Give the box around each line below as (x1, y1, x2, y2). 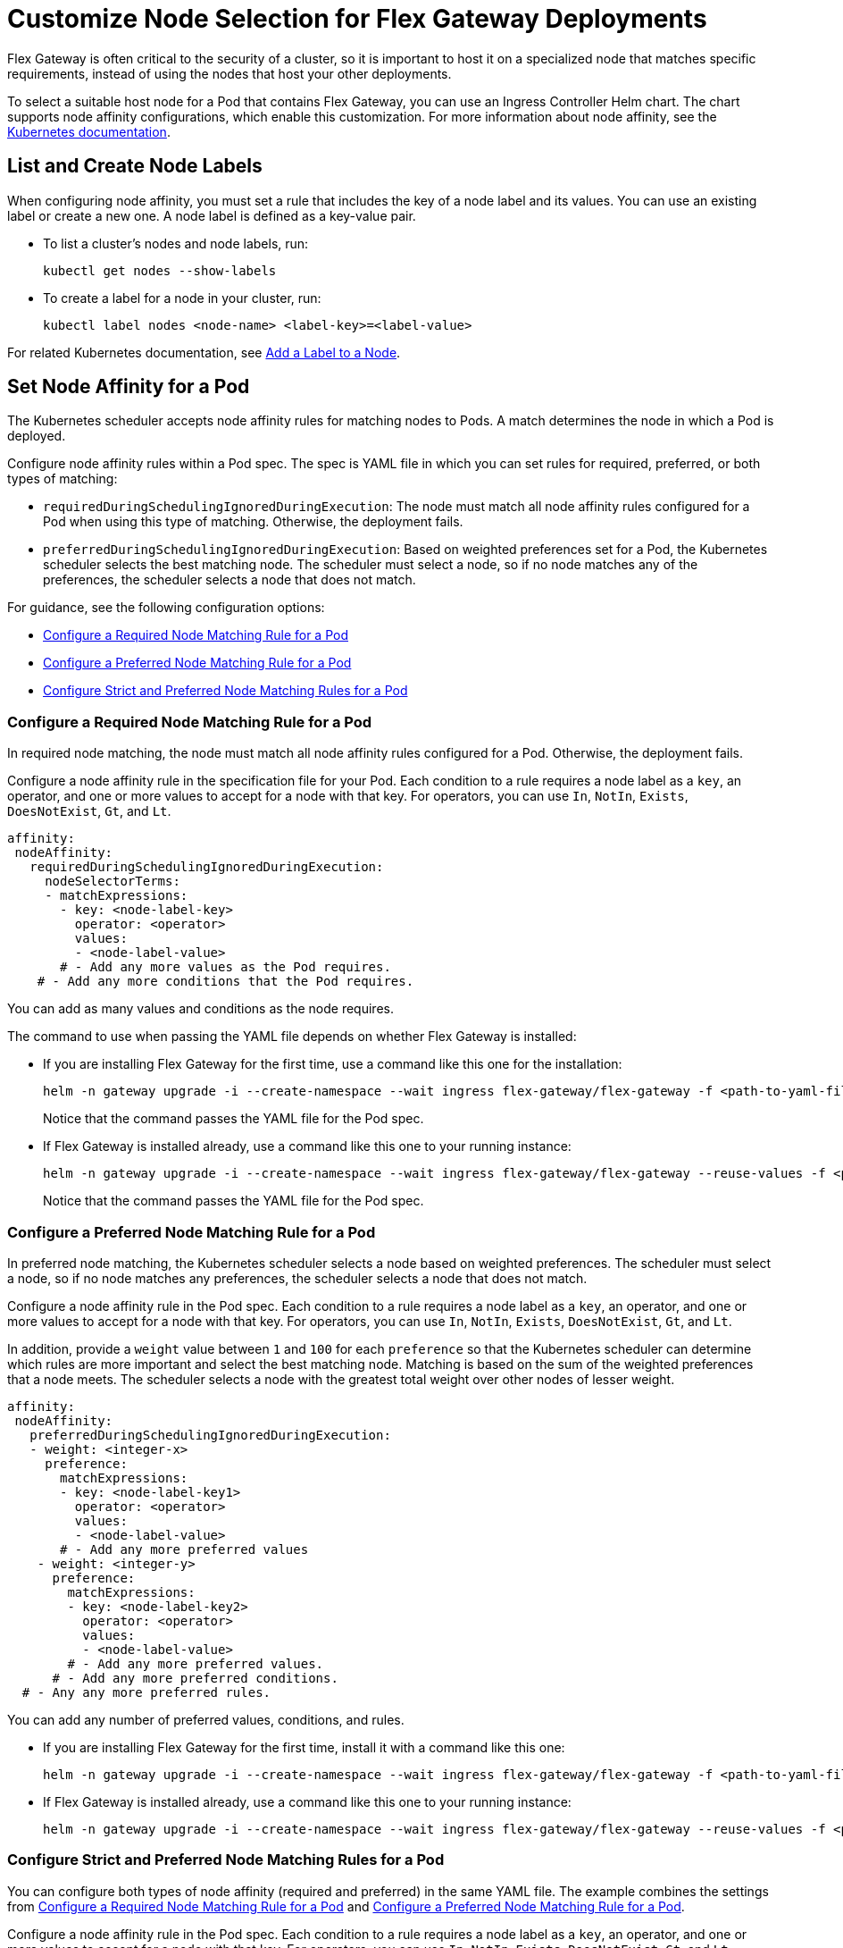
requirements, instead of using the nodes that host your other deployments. (7, 65, 452, 81)
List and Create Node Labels (7, 155, 263, 178)
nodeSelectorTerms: (45, 874, 180, 889)
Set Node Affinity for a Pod (7, 375, 250, 399)
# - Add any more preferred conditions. (52, 1670, 338, 1685)
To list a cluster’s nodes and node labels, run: (43, 235, 309, 251)
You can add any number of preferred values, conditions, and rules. (7, 1711, 405, 1727)
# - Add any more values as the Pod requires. (60, 960, 391, 975)
